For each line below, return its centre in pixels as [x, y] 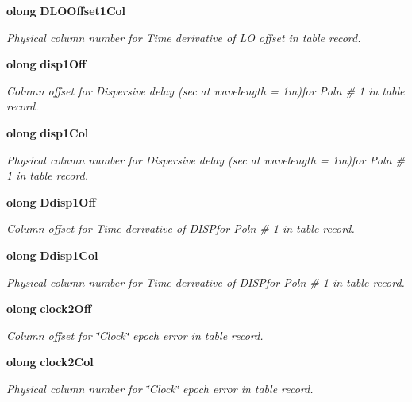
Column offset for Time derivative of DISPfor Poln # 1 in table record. [181, 228]
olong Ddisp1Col [52, 255]
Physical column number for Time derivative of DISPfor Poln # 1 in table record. [206, 282]
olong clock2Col [50, 362]
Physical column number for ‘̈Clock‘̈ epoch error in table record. [160, 388]
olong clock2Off [49, 309]
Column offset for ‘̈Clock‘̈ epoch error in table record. [135, 335]
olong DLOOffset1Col [66, 10]
